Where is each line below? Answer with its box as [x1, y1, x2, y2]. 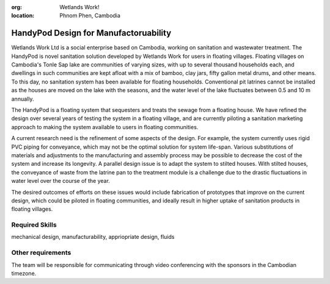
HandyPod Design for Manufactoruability [11, 28, 172, 38]
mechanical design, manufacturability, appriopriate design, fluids [11, 233, 175, 241]
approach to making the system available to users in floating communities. [11, 123, 199, 130]
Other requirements [11, 249, 71, 257]
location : [11, 12, 35, 20]
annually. [11, 95, 34, 102]
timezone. [11, 270, 37, 277]
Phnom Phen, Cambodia [59, 12, 120, 20]
